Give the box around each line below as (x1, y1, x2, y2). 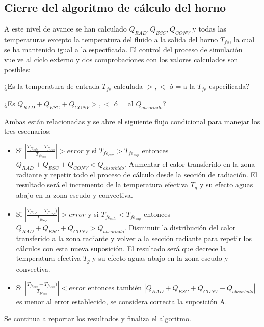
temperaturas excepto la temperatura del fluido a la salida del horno (4, 34, 218, 44)
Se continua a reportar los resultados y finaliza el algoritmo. (4, 313, 191, 324)
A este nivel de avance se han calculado (4, 23, 127, 34)
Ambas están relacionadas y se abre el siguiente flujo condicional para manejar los (4, 115, 260, 126)
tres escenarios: (4, 126, 51, 136)
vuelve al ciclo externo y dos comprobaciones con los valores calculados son (4, 54, 239, 65)
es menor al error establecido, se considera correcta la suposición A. (16, 296, 227, 307)
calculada (114, 81, 143, 92)
